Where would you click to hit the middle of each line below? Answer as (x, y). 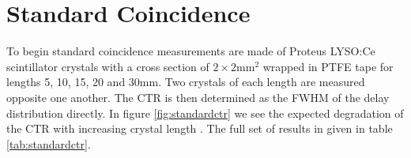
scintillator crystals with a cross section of (108, 66)
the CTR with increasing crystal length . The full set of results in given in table (200, 128)
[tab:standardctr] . (49, 143)
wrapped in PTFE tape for (328, 66)
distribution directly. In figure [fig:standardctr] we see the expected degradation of (205, 113)
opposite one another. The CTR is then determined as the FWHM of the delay (198, 97)
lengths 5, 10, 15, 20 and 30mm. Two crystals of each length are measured (186, 82)
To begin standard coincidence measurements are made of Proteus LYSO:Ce (191, 51)
